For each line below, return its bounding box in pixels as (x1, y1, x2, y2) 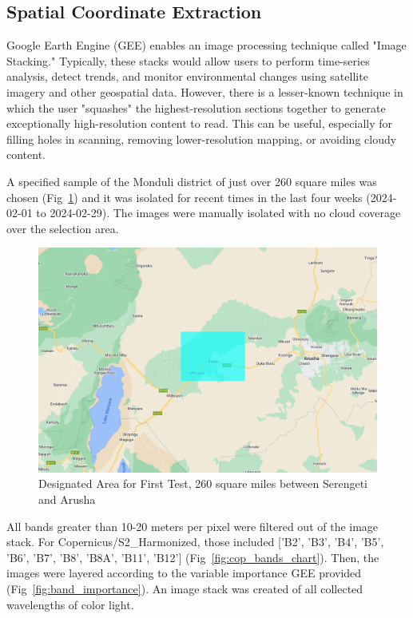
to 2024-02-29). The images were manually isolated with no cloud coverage (36, 204, 401, 221)
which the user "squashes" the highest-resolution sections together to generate (6, 99, 386, 116)
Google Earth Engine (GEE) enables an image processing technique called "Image (6, 37, 407, 53)
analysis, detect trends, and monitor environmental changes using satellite (6, 68, 368, 85)
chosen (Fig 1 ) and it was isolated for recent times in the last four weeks (6, 188, 363, 205)
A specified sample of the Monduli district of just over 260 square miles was (6, 172, 377, 189)
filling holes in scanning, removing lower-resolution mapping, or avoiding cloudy (6, 130, 397, 147)
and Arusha (38, 491, 96, 508)
